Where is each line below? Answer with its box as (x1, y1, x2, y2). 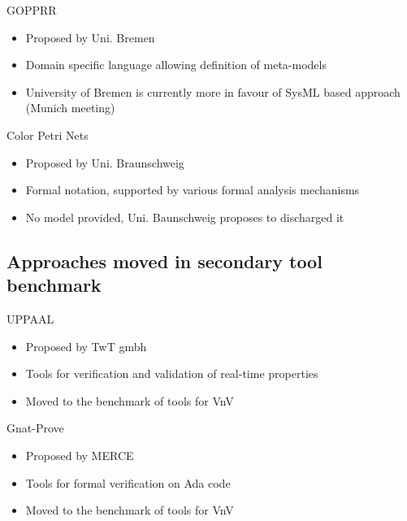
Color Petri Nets (6, 126, 89, 143)
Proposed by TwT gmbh (25, 337, 147, 354)
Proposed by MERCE (25, 446, 134, 463)
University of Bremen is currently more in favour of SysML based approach (25, 83, 401, 100)
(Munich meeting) (25, 99, 115, 116)
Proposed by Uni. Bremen (25, 28, 155, 46)
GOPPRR (6, 2, 57, 18)
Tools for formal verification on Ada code (25, 474, 231, 491)
